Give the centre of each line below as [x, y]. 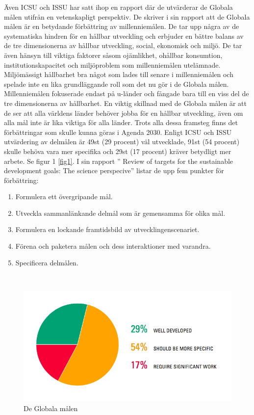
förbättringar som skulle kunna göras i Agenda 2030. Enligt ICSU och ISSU [118, 132]
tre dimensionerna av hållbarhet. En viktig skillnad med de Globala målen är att [125, 103]
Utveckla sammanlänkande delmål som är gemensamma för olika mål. [120, 213]
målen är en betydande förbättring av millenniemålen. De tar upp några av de [122, 26]
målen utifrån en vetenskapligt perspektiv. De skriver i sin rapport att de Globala [127, 16]
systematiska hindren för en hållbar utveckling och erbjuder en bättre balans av [124, 36]
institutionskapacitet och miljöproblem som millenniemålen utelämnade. [112, 65]
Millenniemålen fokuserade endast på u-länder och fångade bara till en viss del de [127, 93]
